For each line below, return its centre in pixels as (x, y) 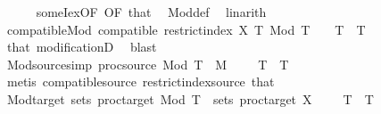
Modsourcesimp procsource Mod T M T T (148, 64)
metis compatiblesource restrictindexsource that (141, 81)
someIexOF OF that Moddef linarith (151, 12)
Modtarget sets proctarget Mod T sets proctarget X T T (190, 98)
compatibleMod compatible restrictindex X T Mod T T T (186, 29)
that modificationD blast (82, 47)
